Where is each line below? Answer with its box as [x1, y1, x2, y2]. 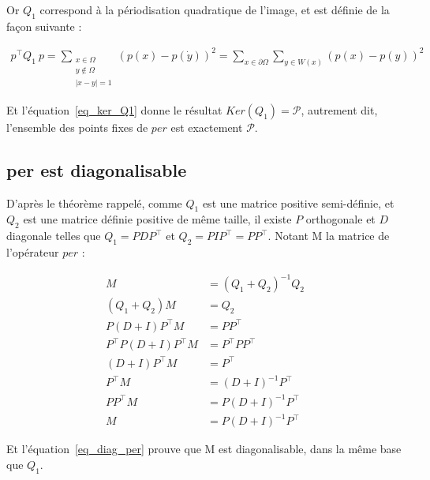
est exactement [170, 118, 243, 135]
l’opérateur [6, 243, 59, 260]
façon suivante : [6, 17, 82, 34]
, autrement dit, [301, 101, 378, 118]
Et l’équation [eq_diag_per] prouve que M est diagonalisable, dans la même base [6, 441, 402, 457]
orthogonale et [305, 211, 376, 227]
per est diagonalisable [6, 157, 187, 182]
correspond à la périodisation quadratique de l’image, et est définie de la [39, 2, 390, 17]
